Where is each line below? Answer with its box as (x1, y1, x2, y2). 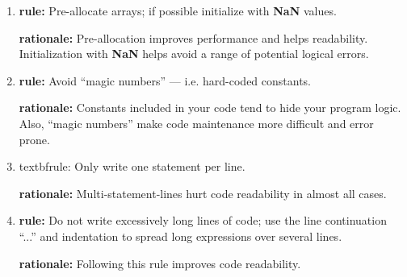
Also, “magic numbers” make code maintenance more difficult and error (19, 114, 374, 131)
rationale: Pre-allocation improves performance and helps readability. (19, 29, 368, 46)
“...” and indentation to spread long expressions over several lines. (19, 227, 342, 244)
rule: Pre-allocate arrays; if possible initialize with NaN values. (19, 2, 337, 19)
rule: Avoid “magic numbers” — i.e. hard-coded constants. (19, 72, 311, 89)
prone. (19, 130, 50, 147)
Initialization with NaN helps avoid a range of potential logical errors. (19, 45, 369, 62)
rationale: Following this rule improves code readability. (19, 254, 301, 271)
